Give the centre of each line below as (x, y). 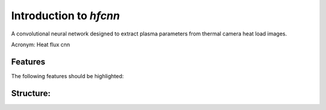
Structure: (31, 93)
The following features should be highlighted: (67, 76)
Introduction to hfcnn (66, 16)
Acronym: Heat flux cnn (41, 44)
